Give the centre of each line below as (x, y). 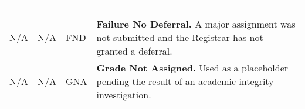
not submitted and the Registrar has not (180, 37)
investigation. (124, 95)
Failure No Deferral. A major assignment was (196, 24)
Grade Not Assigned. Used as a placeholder (192, 68)
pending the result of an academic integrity (185, 81)
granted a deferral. (134, 51)
